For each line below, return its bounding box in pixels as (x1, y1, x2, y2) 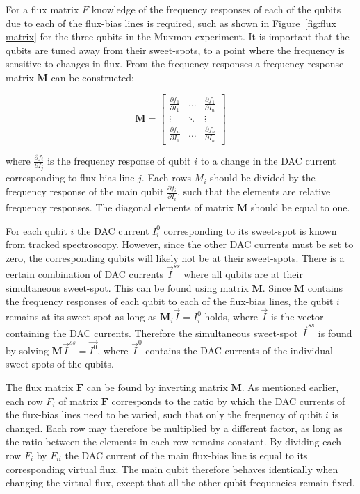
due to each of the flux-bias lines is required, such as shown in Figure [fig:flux (6, 15, 337, 30)
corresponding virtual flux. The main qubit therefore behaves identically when (6, 461, 338, 476)
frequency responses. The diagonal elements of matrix (6, 200, 234, 215)
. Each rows (141, 170, 191, 185)
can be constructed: (51, 69, 135, 84)
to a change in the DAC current (200, 153, 336, 167)
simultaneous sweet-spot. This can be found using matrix (6, 280, 249, 295)
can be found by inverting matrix (86, 379, 228, 394)
